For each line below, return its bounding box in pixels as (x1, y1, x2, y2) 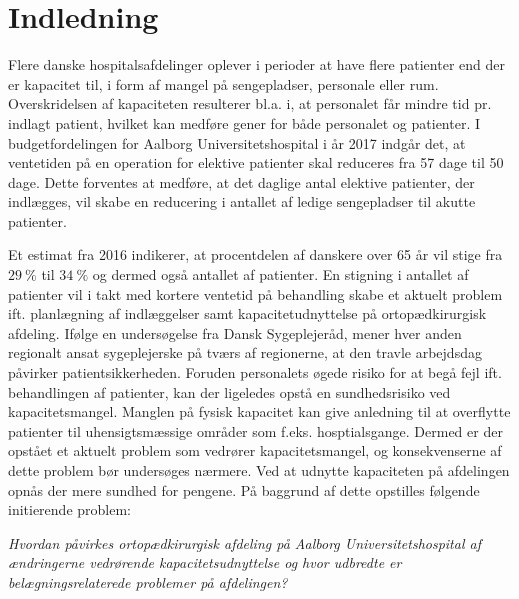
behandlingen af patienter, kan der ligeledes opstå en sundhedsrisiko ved (8, 381, 451, 402)
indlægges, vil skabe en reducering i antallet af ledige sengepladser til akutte (8, 191, 476, 212)
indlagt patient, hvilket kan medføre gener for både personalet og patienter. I (8, 112, 481, 133)
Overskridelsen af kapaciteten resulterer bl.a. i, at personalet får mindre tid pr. (8, 93, 492, 114)
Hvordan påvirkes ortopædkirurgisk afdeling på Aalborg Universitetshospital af (8, 532, 481, 553)
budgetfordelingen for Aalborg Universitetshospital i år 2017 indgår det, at (8, 132, 466, 153)
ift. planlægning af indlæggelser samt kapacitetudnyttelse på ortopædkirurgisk (8, 303, 487, 324)
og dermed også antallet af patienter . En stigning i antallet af (92, 264, 469, 285)
